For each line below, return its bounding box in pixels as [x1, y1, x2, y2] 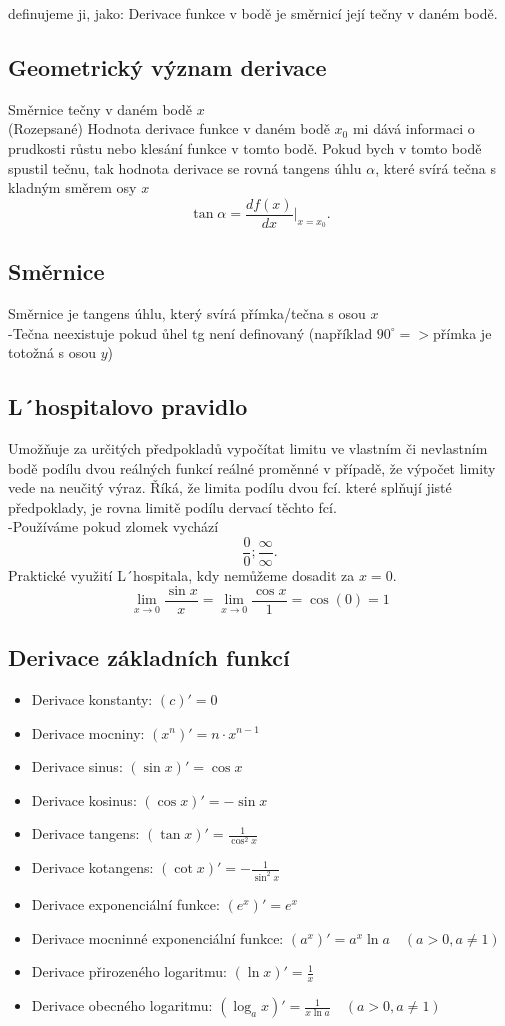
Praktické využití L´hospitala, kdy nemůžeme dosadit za [8, 565, 355, 586]
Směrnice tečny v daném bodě [8, 98, 192, 119]
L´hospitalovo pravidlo [8, 391, 248, 422]
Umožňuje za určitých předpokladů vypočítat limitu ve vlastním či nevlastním [8, 438, 488, 459]
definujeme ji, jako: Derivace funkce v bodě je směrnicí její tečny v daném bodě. [8, 3, 498, 23]
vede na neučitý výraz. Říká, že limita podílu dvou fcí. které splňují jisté [8, 477, 452, 498]
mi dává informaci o [352, 118, 475, 139]
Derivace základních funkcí [8, 642, 290, 673]
